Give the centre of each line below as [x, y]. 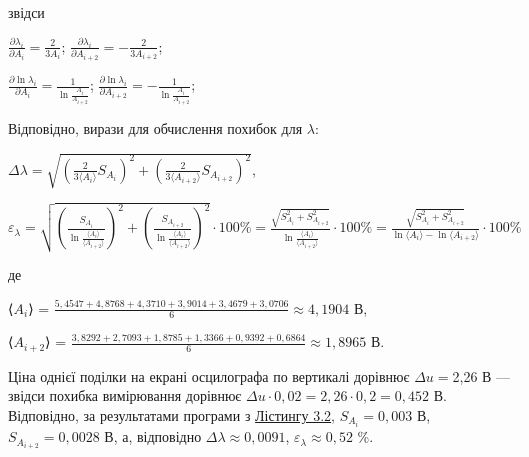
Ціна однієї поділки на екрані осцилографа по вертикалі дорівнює [209, 375]
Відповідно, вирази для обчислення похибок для [155, 127]
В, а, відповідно [153, 436]
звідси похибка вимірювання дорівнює [125, 395]
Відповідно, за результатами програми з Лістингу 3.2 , [171, 414]
